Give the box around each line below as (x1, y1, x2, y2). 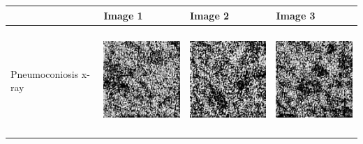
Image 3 (276, 8, 316, 22)
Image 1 (103, 8, 143, 22)
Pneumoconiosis (10, 66, 79, 81)
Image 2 (189, 8, 230, 22)
